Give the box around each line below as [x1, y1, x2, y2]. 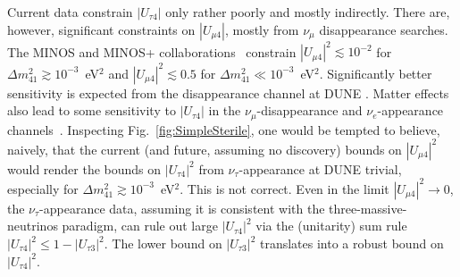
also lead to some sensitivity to [7, 101, 176, 120]
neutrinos [7, 216, 58, 235]
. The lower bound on [104, 234, 222, 253]
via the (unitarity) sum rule [255, 216, 407, 235]
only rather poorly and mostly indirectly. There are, [165, 3, 450, 21]
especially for [7, 179, 79, 197]
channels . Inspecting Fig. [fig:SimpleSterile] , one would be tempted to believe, [7, 120, 440, 138]
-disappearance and [256, 101, 363, 120]
